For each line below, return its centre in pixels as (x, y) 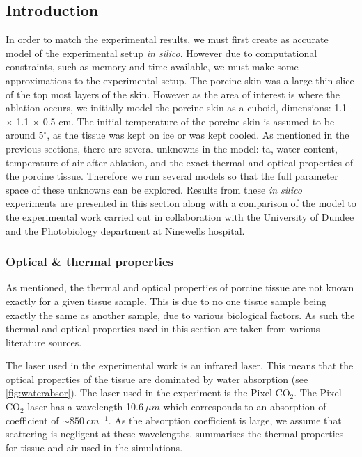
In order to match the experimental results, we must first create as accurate (167, 39)
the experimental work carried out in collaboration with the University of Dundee (180, 216)
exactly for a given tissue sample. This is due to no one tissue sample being (166, 301)
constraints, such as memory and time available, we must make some (152, 67)
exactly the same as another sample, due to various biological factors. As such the (180, 315)
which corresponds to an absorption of (245, 406)
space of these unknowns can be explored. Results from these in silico (154, 189)
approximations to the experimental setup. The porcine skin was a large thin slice (180, 80)
